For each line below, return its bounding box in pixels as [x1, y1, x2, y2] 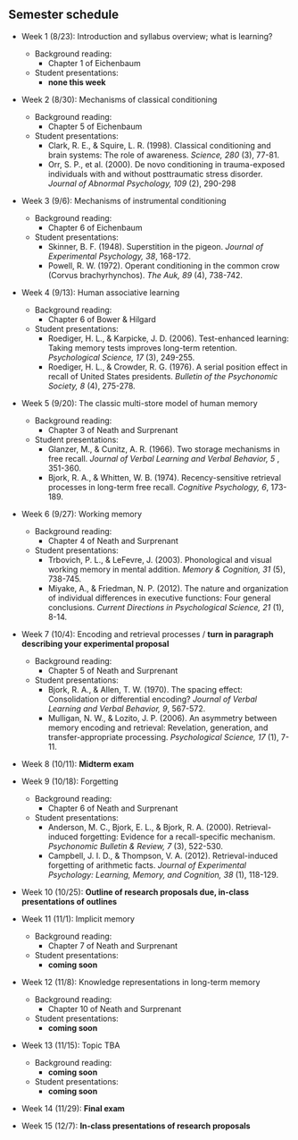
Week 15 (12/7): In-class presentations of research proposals [21, 1120, 251, 1131]
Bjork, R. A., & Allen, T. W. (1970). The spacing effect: [47, 684, 243, 694]
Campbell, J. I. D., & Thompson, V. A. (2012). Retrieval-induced [47, 850, 278, 861]
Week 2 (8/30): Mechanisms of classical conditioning [21, 94, 218, 105]
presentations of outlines [21, 896, 118, 906]
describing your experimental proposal [21, 638, 170, 649]
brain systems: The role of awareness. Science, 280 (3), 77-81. [47, 149, 280, 160]
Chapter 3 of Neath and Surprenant [47, 424, 178, 435]
